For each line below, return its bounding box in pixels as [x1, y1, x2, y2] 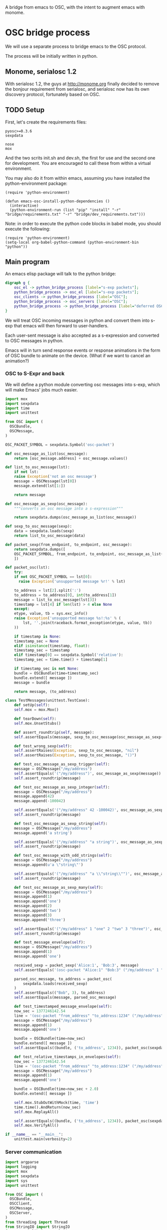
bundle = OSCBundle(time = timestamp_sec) [14, 671, 99, 676]
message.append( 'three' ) [14, 917, 66, 922]
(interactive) [9, 203, 39, 208]
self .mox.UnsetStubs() [14, 721, 61, 726]
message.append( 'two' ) [14, 908, 61, 913]
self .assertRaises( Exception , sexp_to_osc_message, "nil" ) [14, 748, 139, 753]
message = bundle [14, 680, 50, 685]
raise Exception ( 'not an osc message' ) [14, 474, 97, 479]
